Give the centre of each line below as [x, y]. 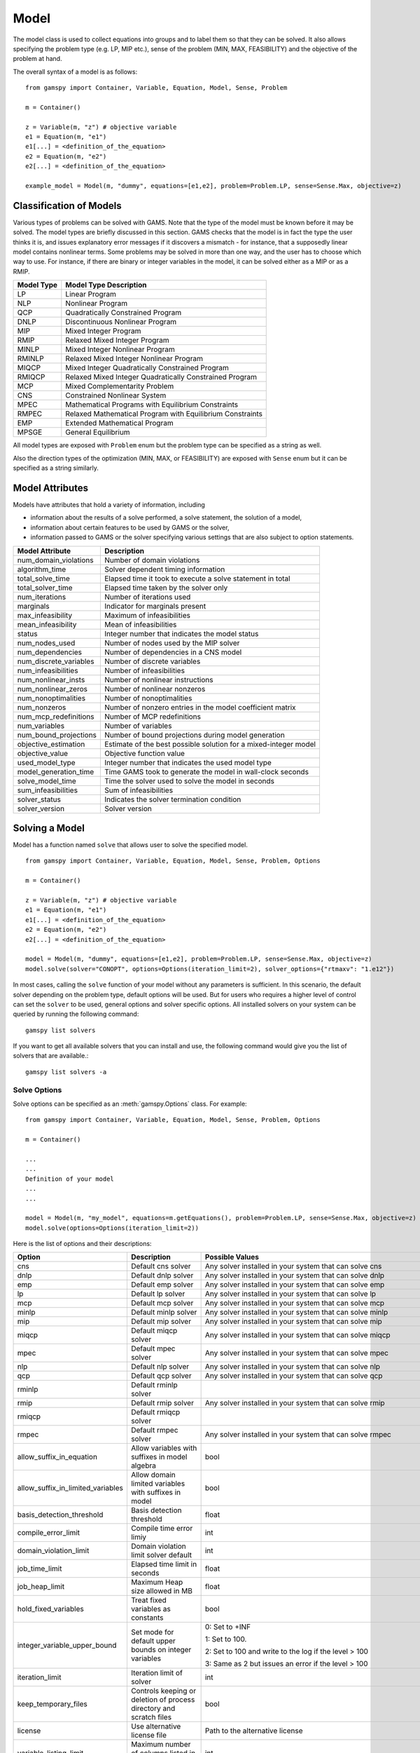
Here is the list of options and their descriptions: [82, 1244]
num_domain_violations [55, 560]
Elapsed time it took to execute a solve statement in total [197, 578]
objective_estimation [51, 744]
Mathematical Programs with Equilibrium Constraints [152, 405]
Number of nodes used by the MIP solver [172, 643]
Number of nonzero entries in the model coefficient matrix [200, 707]
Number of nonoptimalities [148, 698]
